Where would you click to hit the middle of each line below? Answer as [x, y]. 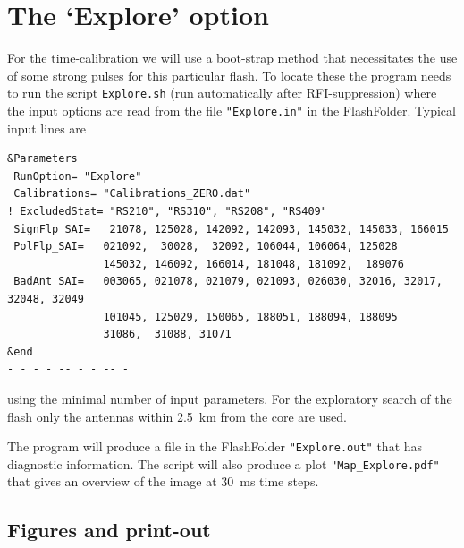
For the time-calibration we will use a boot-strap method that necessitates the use [232, 58]
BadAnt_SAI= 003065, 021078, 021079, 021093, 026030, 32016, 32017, [228, 282]
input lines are [47, 128]
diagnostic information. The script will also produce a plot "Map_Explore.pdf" [224, 463]
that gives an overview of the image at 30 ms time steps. [163, 481]
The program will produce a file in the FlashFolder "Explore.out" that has [215, 446]
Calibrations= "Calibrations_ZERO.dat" [132, 194]
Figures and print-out [109, 530]
